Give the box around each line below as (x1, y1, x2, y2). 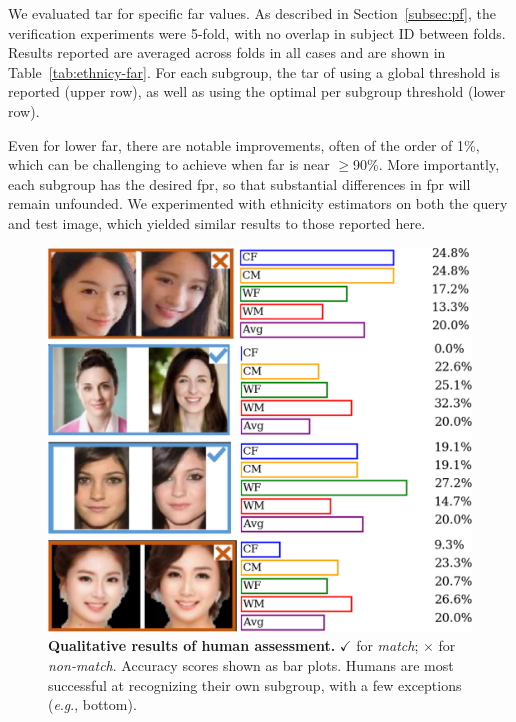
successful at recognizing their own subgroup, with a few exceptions (48, 674, 462, 695)
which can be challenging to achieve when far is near (8, 154, 330, 175)
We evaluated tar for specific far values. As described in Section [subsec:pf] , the (8, 3, 496, 23)
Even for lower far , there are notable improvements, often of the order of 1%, (8, 134, 480, 155)
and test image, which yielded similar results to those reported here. (8, 212, 426, 233)
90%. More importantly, (353, 154, 500, 175)
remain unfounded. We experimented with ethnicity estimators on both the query (8, 193, 508, 214)
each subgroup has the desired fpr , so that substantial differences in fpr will (8, 173, 471, 194)
